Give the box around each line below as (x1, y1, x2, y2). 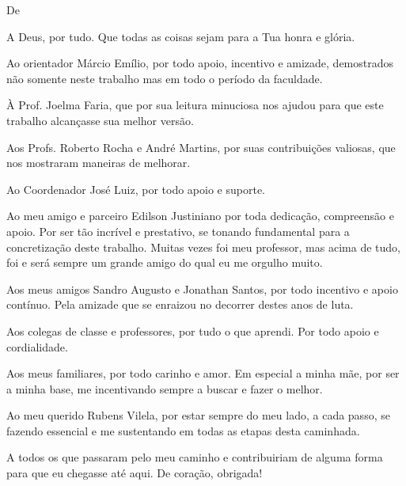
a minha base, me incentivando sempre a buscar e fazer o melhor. (6, 380, 323, 397)
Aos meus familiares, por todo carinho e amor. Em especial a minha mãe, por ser (6, 365, 400, 382)
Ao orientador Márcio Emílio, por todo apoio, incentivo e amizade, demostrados (6, 55, 394, 71)
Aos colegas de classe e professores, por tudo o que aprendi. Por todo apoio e (6, 322, 379, 339)
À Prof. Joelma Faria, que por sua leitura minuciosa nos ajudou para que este (6, 97, 384, 113)
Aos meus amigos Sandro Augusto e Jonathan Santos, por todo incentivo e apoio (6, 280, 398, 297)
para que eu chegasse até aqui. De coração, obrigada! (6, 465, 263, 481)
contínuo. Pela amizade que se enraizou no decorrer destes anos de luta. (6, 296, 354, 313)
